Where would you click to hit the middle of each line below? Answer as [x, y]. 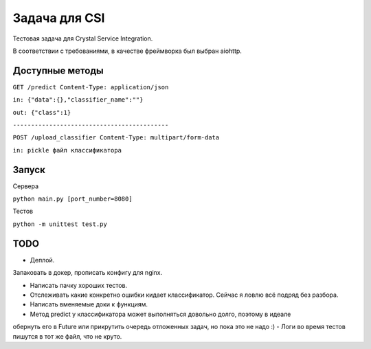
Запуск [29, 169]
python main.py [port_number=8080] [73, 199]
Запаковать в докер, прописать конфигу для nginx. [88, 273]
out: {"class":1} [42, 112]
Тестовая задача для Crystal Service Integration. [83, 38]
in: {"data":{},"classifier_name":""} [78, 100]
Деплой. [42, 260]
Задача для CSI [59, 18]
